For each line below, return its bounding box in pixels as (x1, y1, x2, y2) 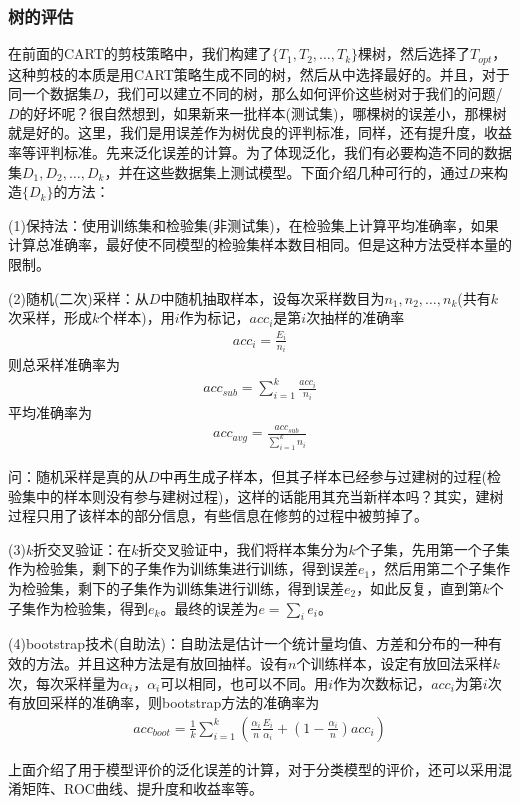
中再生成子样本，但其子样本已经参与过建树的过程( (159, 466, 488, 487)
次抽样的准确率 (306, 307, 405, 328)
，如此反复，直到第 (356, 577, 483, 598)
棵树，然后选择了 (358, 43, 471, 64)
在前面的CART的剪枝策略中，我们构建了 (8, 43, 272, 64)
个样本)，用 (99, 307, 175, 328)
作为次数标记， (333, 672, 432, 693)
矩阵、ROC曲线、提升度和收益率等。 (21, 778, 263, 799)
